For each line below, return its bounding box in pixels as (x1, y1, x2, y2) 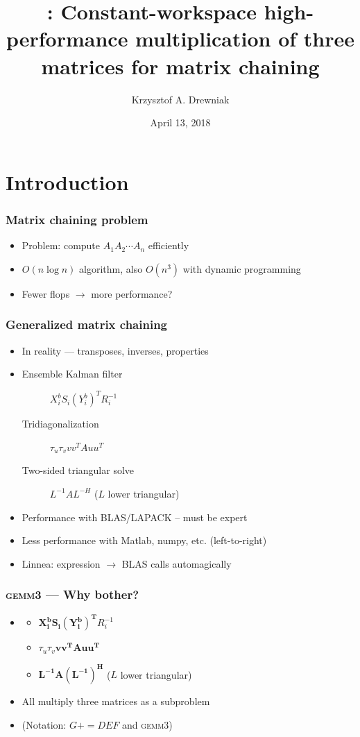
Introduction (6, 167, 129, 196)
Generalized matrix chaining (6, 316, 168, 333)
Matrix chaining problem (6, 210, 148, 228)
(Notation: (22, 717, 67, 731)
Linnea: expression (22, 556, 101, 570)
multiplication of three (135, 24, 355, 53)
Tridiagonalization (22, 416, 99, 431)
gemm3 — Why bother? (6, 586, 139, 603)
